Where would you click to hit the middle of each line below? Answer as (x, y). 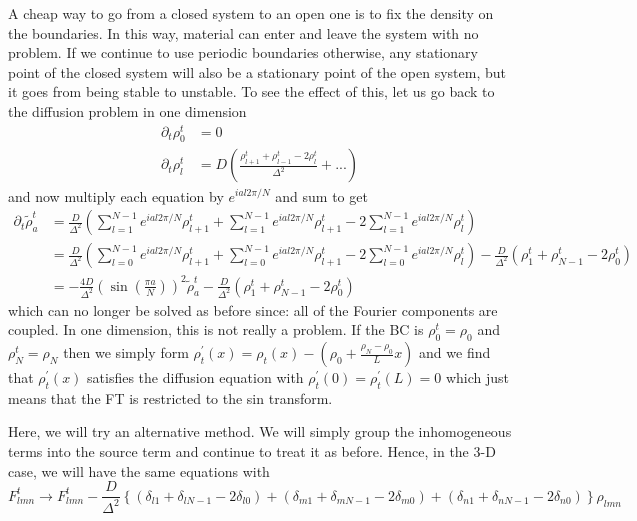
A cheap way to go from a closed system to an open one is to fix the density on (251, 13)
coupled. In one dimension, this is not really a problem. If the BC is (216, 329)
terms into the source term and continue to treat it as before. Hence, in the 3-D (252, 451)
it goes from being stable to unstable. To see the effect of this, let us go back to (251, 91)
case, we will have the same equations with (139, 470)
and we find (455, 352)
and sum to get (321, 195)
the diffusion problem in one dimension (127, 110)
